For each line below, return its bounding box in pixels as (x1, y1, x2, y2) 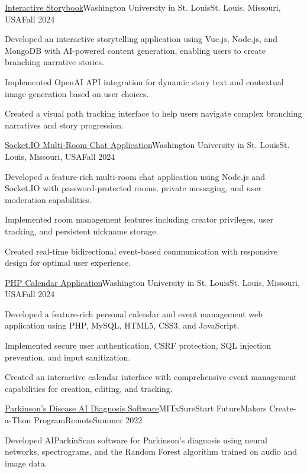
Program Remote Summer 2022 (33, 414, 143, 426)
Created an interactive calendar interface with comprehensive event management (5, 371, 297, 383)
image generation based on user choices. (5, 87, 149, 99)
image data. (5, 456, 47, 469)
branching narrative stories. (5, 56, 104, 68)
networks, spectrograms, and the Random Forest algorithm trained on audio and (5, 445, 298, 458)
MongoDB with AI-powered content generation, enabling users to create (5, 44, 266, 56)
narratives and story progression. (5, 118, 124, 131)
